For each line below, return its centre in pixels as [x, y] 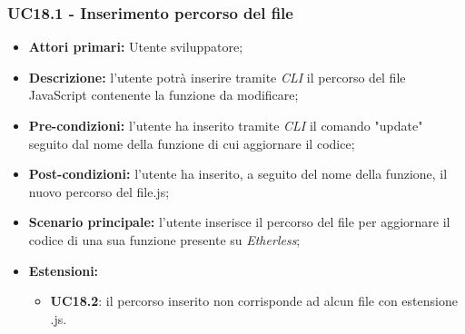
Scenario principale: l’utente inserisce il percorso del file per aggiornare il [239, 222]
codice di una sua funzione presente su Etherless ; [164, 239]
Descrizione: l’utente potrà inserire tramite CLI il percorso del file [217, 77]
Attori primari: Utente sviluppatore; [136, 47]
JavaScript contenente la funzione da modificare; [163, 95]
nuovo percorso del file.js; [99, 191]
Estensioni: [64, 270]
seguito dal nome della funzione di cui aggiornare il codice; [192, 143]
